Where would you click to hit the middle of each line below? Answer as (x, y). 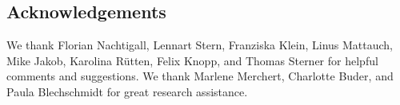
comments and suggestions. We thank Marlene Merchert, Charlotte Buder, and (200, 76)
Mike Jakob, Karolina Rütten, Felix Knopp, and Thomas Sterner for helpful (192, 60)
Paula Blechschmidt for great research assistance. (127, 91)
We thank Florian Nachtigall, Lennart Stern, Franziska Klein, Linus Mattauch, (200, 45)
